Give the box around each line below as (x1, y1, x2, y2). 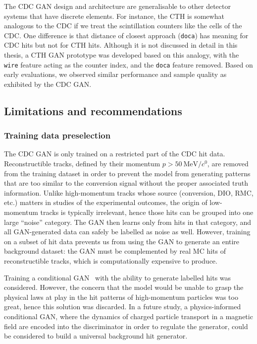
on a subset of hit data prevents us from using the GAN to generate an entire (4, 236, 240, 246)
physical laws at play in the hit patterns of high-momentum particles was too (4, 291, 238, 302)
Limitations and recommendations (4, 103, 182, 118)
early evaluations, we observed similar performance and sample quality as (4, 69, 227, 79)
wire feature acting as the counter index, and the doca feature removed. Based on (4, 59, 253, 69)
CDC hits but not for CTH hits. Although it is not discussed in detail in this (4, 40, 238, 50)
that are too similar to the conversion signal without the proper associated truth (4, 178, 248, 188)
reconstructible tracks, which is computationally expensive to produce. (4, 256, 217, 266)
